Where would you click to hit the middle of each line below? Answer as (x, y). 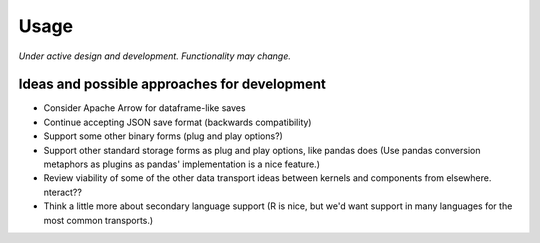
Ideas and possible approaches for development (172, 84)
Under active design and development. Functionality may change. (155, 56)
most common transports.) (98, 220)
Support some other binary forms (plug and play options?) (163, 136)
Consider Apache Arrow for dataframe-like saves (144, 108)
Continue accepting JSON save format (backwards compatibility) (177, 122)
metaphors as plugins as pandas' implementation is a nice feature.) (181, 164)
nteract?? (62, 192)
